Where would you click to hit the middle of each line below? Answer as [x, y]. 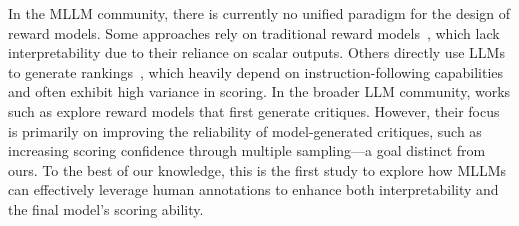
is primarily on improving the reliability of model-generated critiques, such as [245, 130]
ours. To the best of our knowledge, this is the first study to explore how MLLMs [257, 169]
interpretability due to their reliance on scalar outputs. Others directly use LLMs [256, 52]
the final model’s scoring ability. [106, 208]
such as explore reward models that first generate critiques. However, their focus [254, 110]
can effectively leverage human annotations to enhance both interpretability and [253, 189]
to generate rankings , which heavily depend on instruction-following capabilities [256, 71]
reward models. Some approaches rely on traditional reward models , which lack [254, 32]
